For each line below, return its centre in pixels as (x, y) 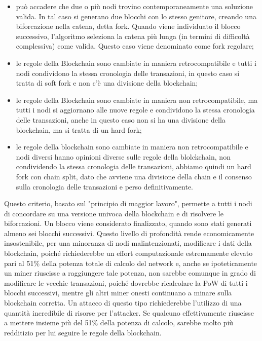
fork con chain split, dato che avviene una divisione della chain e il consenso (134, 176)
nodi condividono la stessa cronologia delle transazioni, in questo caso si (128, 73)
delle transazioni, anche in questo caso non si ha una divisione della (121, 119)
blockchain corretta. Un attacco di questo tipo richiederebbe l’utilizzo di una (123, 303)
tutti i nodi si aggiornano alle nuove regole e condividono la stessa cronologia (135, 110)
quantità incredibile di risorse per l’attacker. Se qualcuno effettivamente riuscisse (129, 312)
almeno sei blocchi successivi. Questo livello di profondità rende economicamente (129, 233)
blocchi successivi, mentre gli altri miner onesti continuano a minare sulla (118, 293)
